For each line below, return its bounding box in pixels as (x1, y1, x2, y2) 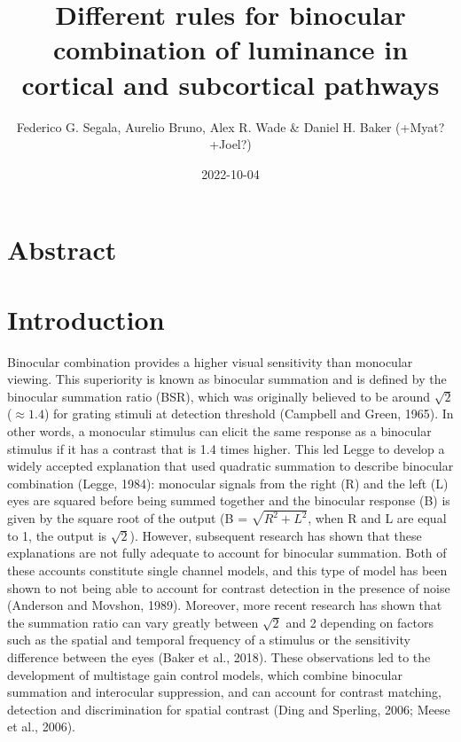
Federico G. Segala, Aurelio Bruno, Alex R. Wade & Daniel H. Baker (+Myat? (16, 117, 445, 136)
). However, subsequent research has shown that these (129, 526, 422, 544)
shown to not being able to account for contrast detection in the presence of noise (7, 578, 450, 597)
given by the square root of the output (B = (7, 509, 248, 527)
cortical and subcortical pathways (21, 66, 440, 102)
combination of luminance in (52, 31, 409, 67)
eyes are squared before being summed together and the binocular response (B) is (7, 491, 450, 510)
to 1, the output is (7, 526, 107, 544)
